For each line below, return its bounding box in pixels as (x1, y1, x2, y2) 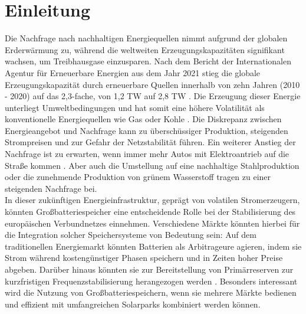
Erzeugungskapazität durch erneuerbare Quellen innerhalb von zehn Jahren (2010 (5, 78, 300, 90)
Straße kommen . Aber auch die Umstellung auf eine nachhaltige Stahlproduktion (5, 159, 300, 171)
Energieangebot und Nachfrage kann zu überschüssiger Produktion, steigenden (5, 124, 288, 136)
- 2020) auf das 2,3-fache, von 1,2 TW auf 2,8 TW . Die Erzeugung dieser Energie (5, 90, 301, 102)
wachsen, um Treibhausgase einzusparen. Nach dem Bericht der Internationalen (5, 55, 292, 67)
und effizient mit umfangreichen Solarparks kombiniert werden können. (5, 297, 261, 310)
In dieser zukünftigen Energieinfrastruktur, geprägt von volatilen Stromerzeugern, (5, 194, 300, 206)
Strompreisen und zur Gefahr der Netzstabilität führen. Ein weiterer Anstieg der (5, 136, 296, 148)
